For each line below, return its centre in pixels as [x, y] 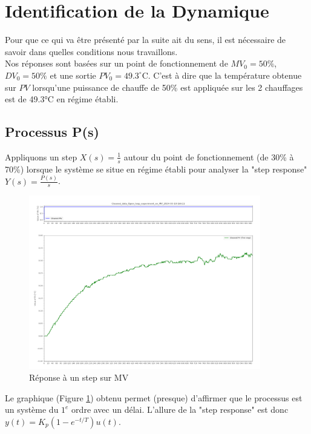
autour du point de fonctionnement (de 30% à [209, 156]
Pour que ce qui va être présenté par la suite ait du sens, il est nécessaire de [146, 40]
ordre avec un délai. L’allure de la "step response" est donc [180, 409]
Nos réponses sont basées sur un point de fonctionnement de [116, 63]
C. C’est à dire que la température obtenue [222, 75]
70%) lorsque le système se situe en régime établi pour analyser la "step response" [156, 169]
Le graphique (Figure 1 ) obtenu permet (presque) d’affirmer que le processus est [154, 397]
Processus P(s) [52, 132]
